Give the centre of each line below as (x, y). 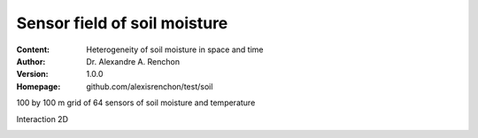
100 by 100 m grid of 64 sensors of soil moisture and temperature (136, 103)
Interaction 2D (42, 119)
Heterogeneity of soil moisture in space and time (175, 50)
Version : (32, 74)
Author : (31, 61)
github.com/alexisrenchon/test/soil (150, 86)
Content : (33, 50)
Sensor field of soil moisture (122, 23)
